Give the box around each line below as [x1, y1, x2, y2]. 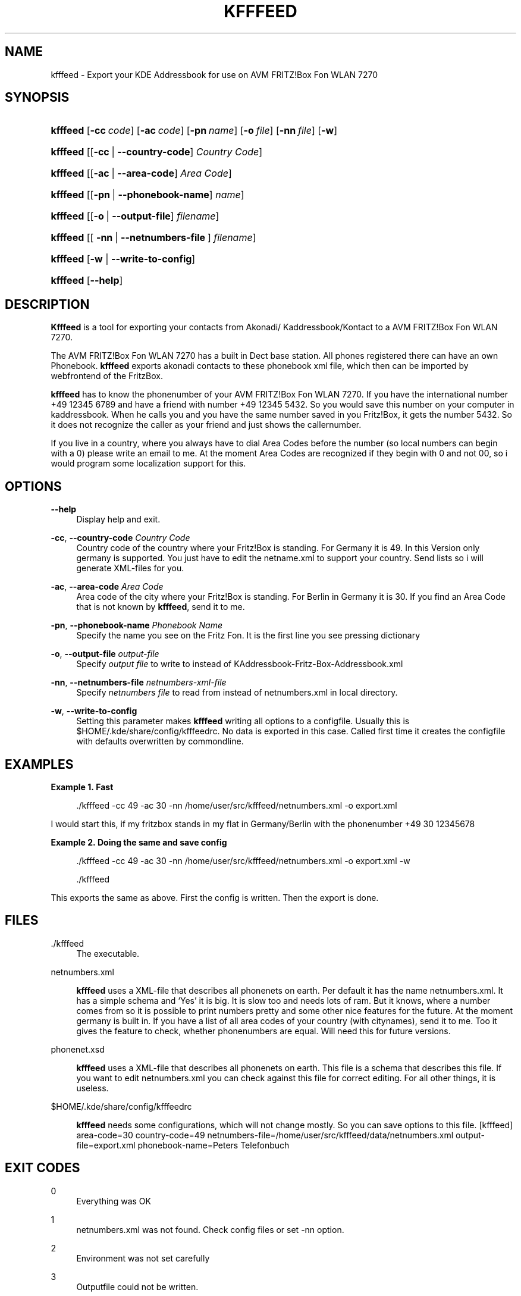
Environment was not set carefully [76, 1253, 210, 1263]
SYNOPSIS [5, 90, 70, 105]
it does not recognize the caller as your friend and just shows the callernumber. [51, 420, 362, 430]
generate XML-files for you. [76, 563, 184, 574]
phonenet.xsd [51, 1044, 105, 1054]
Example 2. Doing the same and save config [51, 837, 227, 847]
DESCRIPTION [5, 296, 90, 312]
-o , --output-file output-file [51, 649, 159, 659]
